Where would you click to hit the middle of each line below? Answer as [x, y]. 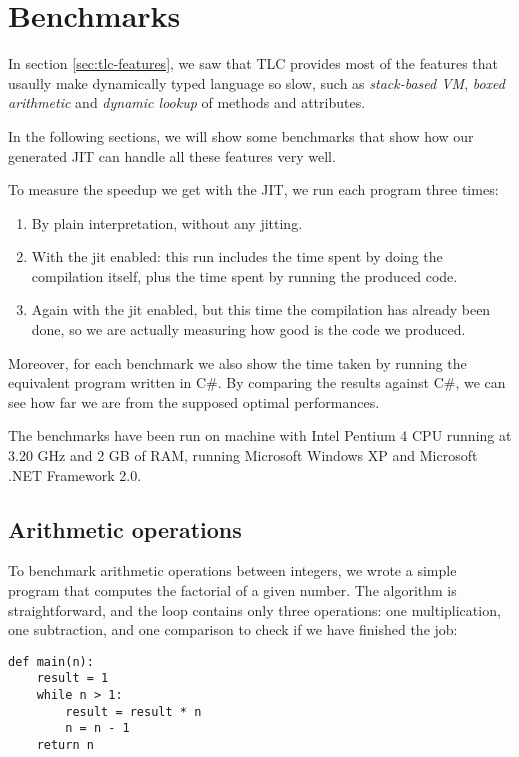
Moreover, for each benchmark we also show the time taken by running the [237, 362]
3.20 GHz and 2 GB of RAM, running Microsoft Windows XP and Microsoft [243, 455]
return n [65, 745]
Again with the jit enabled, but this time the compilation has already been [261, 309]
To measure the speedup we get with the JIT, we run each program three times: [253, 189]
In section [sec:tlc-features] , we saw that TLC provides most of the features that [253, 63]
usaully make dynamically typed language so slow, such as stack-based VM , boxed [256, 82]
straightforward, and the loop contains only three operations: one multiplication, [254, 609]
